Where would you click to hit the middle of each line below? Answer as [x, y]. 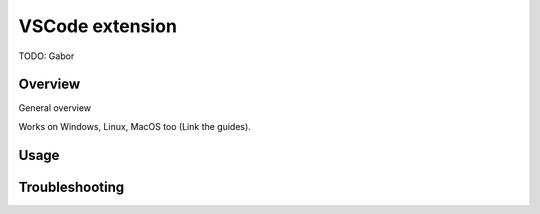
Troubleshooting [71, 186]
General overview [55, 108]
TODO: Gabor [46, 56]
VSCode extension [97, 26]
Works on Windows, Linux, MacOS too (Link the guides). [135, 126]
